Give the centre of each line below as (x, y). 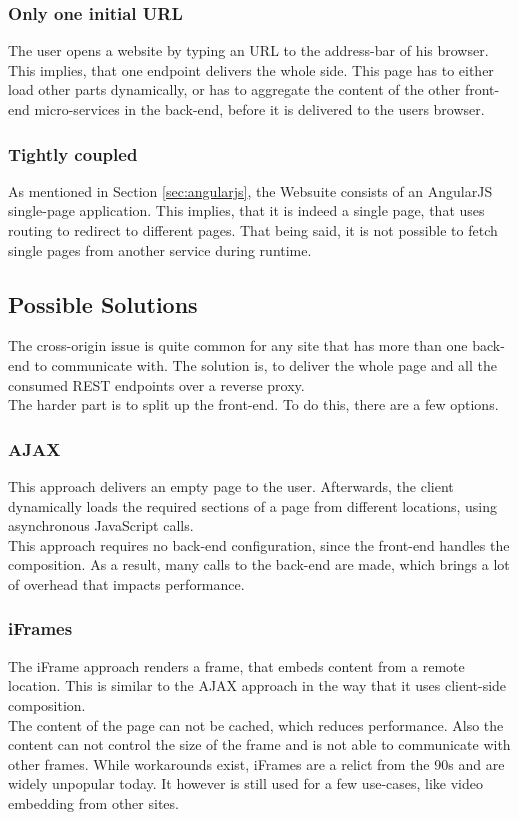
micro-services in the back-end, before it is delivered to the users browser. (259, 109)
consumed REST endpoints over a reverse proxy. (156, 384)
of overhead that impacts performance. (126, 583)
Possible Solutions (103, 303)
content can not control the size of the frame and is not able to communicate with (259, 744)
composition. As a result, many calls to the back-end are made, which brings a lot (259, 564)
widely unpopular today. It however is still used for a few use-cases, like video (246, 783)
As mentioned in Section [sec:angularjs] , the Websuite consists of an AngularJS (250, 190)
